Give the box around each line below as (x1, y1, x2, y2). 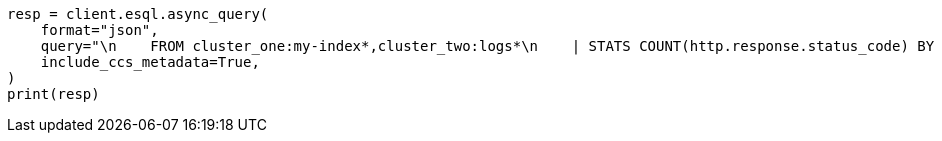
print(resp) (7, 86, 100, 102)
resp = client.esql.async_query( (7, 6, 269, 22)
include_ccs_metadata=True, (40, 54, 260, 70)
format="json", (40, 22, 159, 38)
